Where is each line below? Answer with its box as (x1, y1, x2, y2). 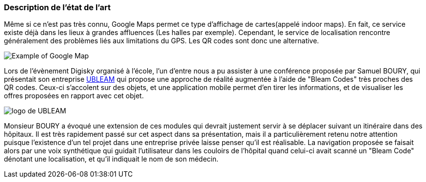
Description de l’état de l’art (4, 2, 111, 12)
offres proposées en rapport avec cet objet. (4, 91, 144, 100)
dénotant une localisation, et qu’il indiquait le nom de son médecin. (4, 155, 218, 164)
